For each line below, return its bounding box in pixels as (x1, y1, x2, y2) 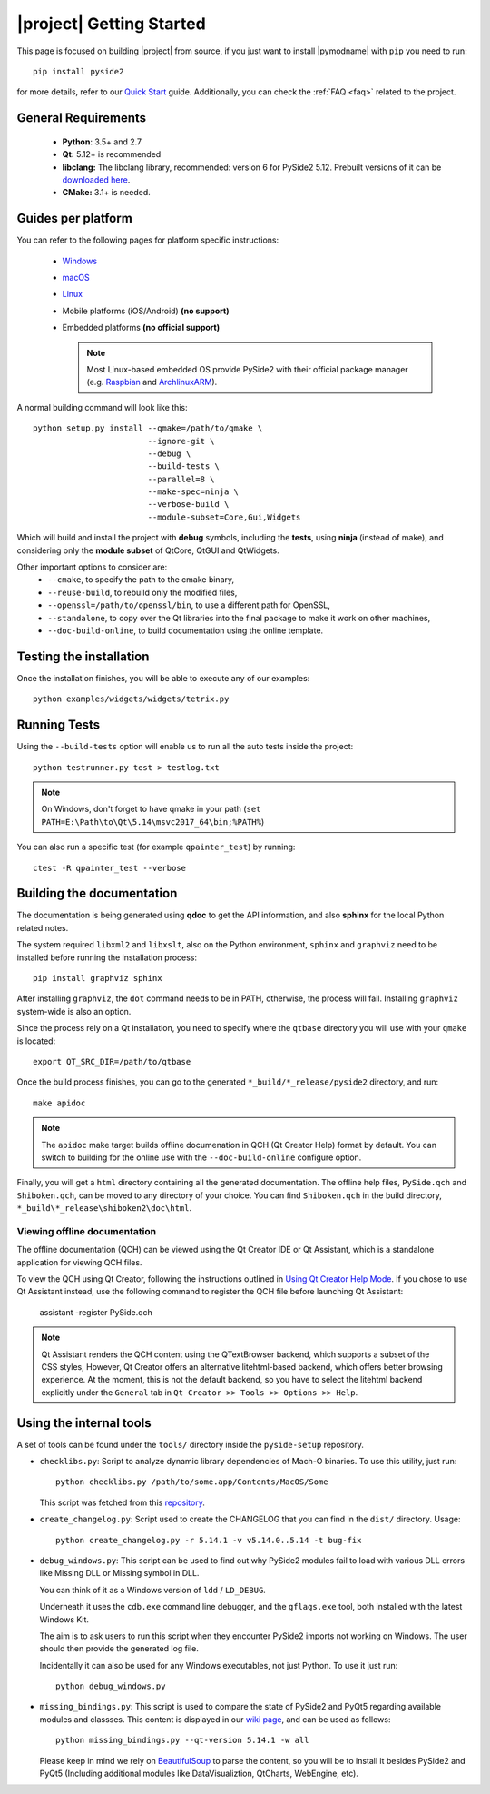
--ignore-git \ (147, 436, 215, 446)
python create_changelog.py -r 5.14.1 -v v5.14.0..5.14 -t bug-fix (55, 1535, 362, 1545)
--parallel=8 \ (147, 473, 215, 484)
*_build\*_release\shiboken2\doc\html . (16, 1203, 192, 1214)
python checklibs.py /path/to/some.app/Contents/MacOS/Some (55, 1477, 328, 1487)
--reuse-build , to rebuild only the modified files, (47, 587, 238, 598)
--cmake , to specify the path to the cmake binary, (47, 574, 235, 585)
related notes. (16, 922, 69, 933)
